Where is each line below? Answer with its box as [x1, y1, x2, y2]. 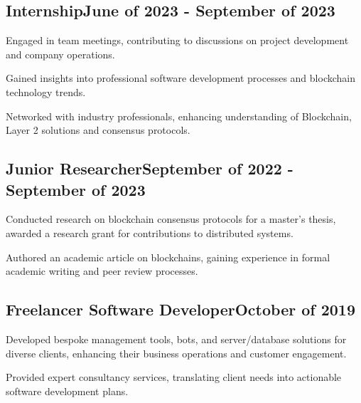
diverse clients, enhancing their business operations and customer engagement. [6, 345, 347, 360]
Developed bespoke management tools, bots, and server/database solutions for [6, 331, 347, 346]
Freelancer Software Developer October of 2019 [6, 298, 355, 320]
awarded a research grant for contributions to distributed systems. [6, 225, 293, 240]
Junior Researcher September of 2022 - [6, 157, 293, 179]
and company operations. [6, 46, 115, 61]
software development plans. [6, 383, 129, 398]
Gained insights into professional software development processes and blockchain [6, 70, 355, 85]
